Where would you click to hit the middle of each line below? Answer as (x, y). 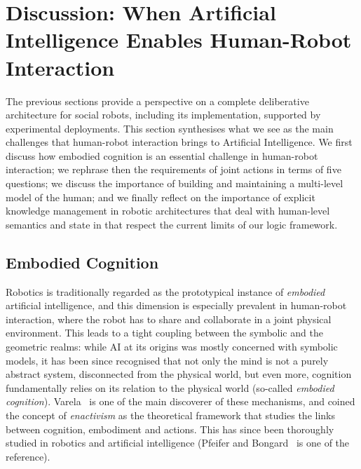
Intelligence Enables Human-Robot (179, 40)
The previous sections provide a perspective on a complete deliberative (157, 101)
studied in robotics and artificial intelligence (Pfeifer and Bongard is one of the (178, 443)
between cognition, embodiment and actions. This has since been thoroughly (170, 429)
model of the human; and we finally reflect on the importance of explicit (161, 197)
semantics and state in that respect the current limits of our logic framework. (172, 224)
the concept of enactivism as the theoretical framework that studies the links (171, 415)
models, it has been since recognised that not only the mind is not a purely (167, 360)
